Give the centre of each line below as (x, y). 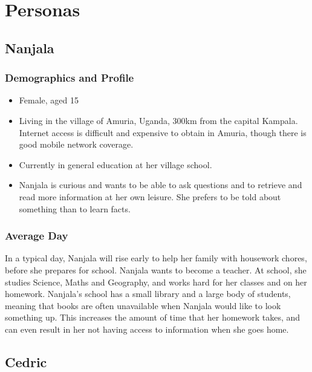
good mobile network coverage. (76, 144)
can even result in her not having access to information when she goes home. (147, 329)
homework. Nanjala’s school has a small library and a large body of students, (148, 294)
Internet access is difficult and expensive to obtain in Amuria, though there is (163, 132)
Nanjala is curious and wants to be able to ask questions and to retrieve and (161, 185)
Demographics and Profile (70, 78)
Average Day (37, 236)
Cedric (26, 361)
